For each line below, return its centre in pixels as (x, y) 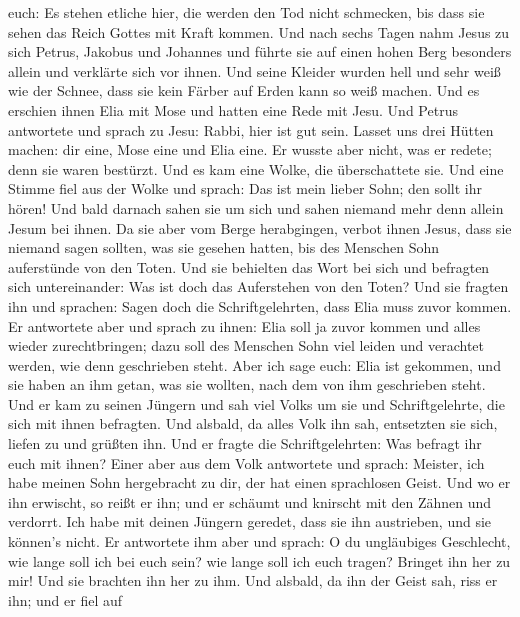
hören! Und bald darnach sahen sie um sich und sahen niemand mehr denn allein (256, 207)
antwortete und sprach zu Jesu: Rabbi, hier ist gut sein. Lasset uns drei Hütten (251, 129)
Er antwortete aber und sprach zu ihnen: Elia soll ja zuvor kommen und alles (244, 325)
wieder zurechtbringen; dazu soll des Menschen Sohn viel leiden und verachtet (246, 345)
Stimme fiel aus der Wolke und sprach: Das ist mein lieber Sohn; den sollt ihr (245, 188)
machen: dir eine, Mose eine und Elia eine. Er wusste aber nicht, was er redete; (250, 149)
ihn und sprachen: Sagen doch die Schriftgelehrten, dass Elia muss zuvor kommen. (260, 305)
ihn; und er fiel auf (65, 599)
